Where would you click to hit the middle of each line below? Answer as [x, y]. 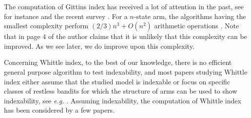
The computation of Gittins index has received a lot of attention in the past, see [124, 6]
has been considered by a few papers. [59, 110]
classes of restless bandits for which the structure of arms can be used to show [121, 91]
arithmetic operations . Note [197, 26]
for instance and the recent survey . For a [66, 16]
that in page [22, 36]
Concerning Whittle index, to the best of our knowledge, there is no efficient [118, 62]
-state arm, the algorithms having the [190, 16]
